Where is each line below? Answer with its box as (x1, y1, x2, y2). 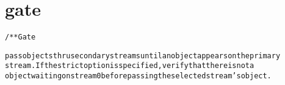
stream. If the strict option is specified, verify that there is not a (5, 61, 254, 70)
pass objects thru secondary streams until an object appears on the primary (5, 51, 281, 60)
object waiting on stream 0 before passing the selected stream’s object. (5, 72, 272, 81)
